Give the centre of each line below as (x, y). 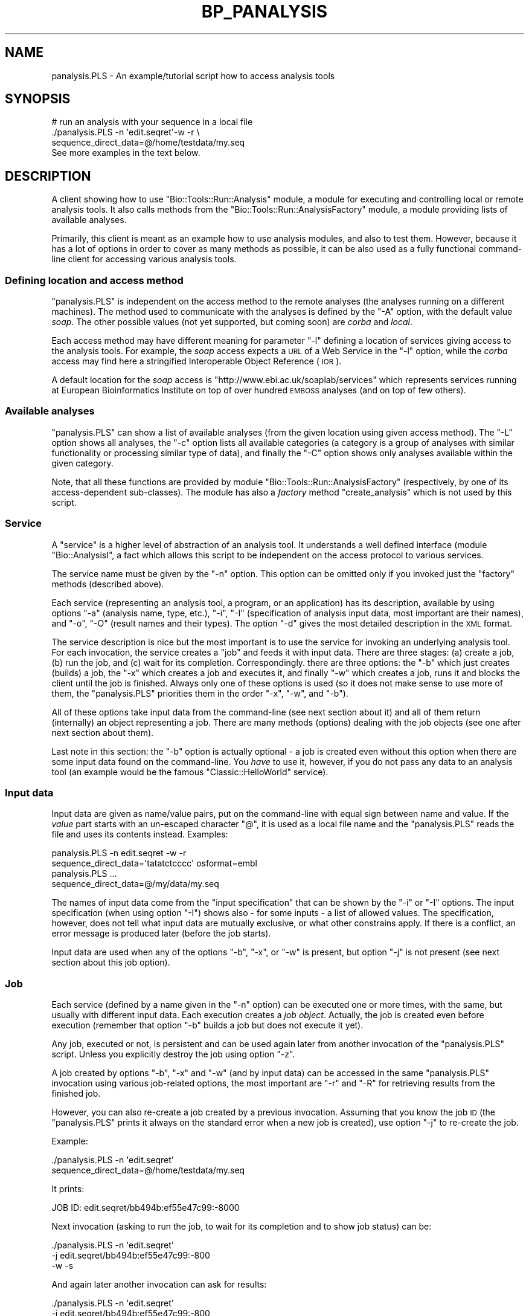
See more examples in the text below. (126, 153)
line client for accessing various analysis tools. (144, 259)
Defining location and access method (94, 280)
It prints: (68, 1189)
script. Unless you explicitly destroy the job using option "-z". (173, 1054)
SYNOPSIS (38, 99)
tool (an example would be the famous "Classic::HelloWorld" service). (190, 772)
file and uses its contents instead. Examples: (140, 834)
